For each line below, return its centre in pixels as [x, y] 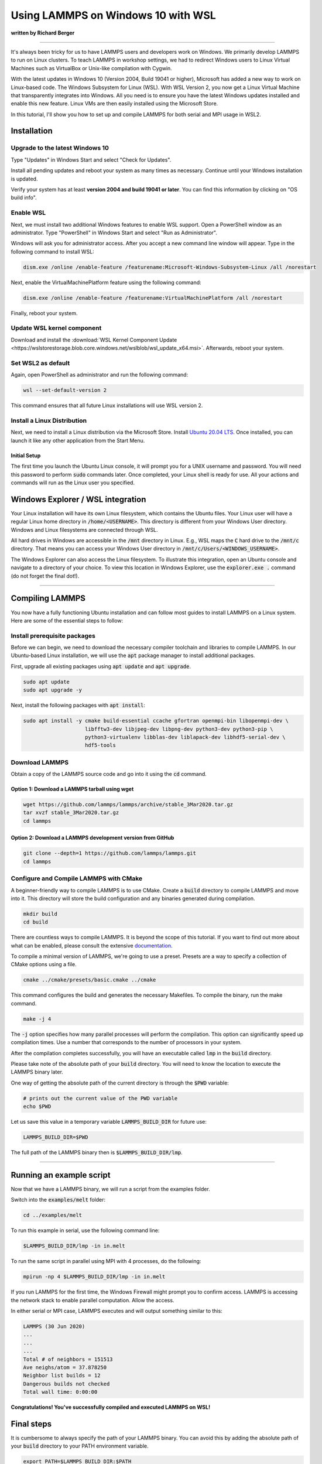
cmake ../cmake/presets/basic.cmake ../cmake [90, 980]
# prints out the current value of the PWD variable [100, 1098]
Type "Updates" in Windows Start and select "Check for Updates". [91, 160]
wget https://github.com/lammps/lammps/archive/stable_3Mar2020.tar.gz [128, 805]
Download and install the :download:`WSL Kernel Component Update [94, 340]
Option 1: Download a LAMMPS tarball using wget [72, 789]
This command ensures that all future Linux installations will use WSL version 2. [107, 406]
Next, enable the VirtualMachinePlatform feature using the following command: [106, 282]
